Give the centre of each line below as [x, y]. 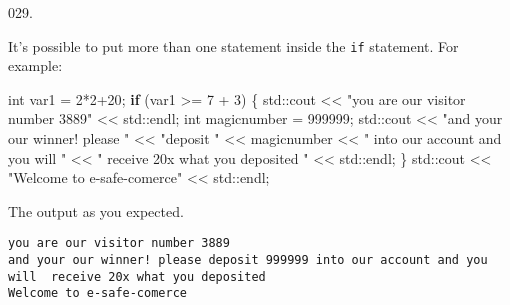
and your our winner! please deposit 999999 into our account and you [248, 260]
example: [35, 65]
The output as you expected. [96, 210]
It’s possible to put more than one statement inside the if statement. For [233, 45]
